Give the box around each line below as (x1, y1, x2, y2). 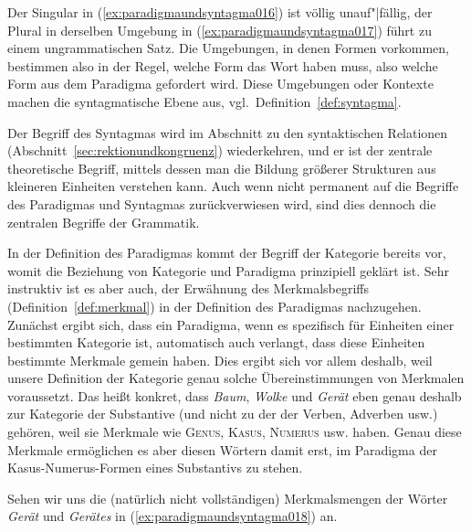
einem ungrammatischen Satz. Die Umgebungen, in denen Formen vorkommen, (7, 38, 449, 58)
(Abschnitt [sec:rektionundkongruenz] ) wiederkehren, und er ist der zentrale (7, 141, 433, 160)
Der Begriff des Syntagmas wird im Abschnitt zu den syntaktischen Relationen (7, 122, 448, 142)
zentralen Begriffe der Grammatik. (7, 212, 200, 231)
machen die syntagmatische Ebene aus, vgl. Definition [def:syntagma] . (7, 91, 402, 111)
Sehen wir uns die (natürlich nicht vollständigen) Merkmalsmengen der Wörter (7, 488, 448, 507)
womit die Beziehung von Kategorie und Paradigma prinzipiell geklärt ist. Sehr (7, 261, 450, 280)
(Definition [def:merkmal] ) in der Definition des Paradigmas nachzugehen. (7, 296, 422, 315)
